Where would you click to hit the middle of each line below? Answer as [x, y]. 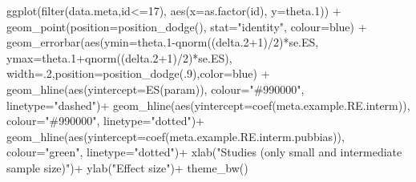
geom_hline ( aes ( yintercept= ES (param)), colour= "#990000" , [155, 89]
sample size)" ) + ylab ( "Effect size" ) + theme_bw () [127, 167]
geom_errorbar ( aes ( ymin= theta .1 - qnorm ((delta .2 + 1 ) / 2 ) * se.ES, [163, 42]
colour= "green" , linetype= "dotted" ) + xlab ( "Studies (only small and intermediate [204, 152]
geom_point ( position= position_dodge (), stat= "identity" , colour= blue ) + [187, 26]
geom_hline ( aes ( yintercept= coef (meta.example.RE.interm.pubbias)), [176, 136]
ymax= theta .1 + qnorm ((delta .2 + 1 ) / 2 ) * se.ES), [119, 57]
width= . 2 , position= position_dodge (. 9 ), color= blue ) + [138, 73]
